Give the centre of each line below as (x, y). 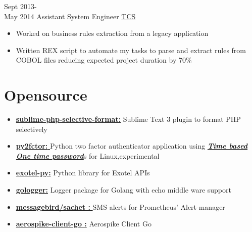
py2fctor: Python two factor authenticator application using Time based (132, 146)
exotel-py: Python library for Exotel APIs (83, 173)
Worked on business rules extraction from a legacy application (112, 33)
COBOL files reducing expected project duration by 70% (104, 60)
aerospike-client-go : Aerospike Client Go (84, 224)
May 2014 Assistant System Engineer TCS (70, 16)
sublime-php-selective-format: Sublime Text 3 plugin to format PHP (128, 119)
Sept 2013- (20, 6)
